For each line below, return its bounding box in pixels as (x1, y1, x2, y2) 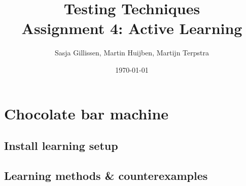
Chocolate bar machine (4, 103, 169, 123)
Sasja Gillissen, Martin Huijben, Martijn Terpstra (55, 47, 209, 58)
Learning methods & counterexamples (4, 167, 208, 183)
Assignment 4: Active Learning (21, 18, 242, 39)
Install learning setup (4, 138, 118, 153)
